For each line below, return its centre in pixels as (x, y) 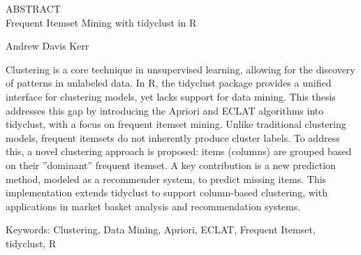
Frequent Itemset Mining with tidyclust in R (101, 22)
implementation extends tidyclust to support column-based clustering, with (167, 192)
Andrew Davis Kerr (47, 46)
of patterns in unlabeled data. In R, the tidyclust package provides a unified (169, 83)
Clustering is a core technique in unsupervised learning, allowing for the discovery (180, 69)
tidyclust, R (31, 243)
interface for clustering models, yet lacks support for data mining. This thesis (171, 96)
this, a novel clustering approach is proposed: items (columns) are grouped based (179, 151)
